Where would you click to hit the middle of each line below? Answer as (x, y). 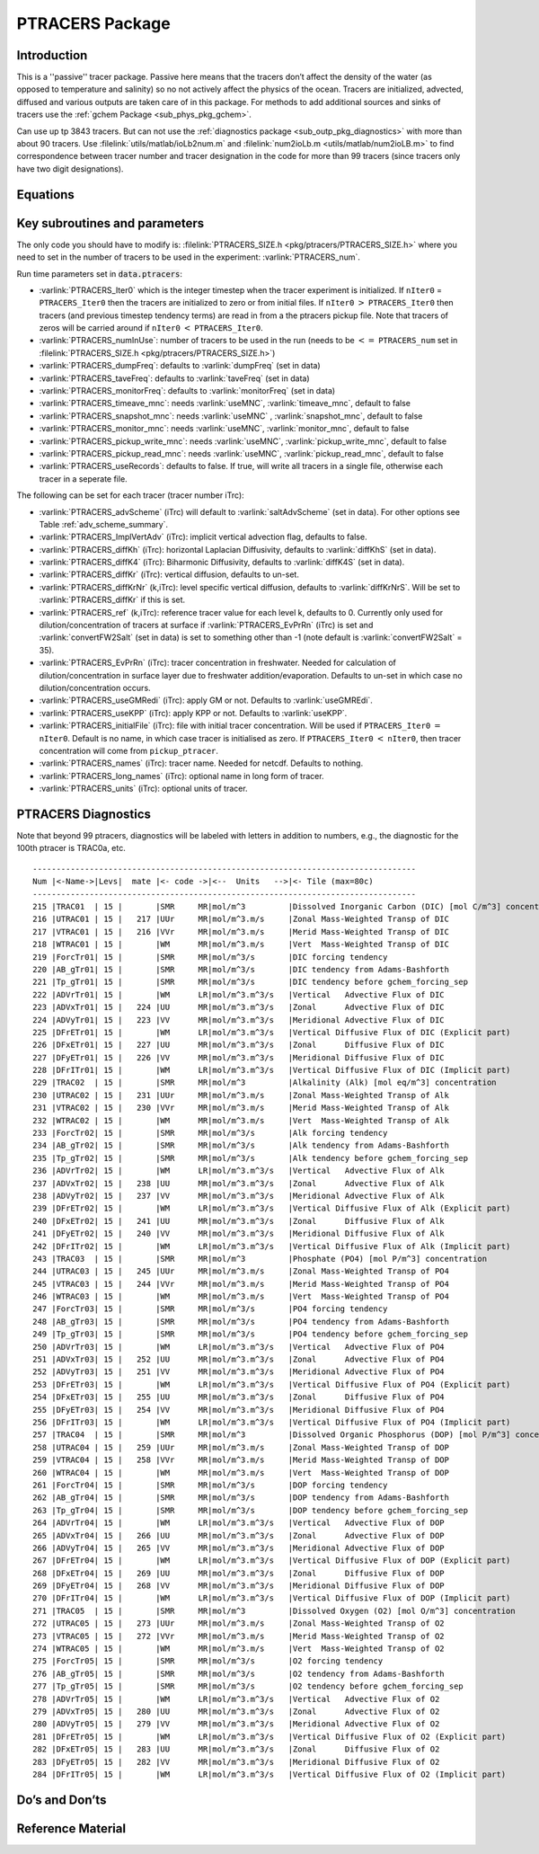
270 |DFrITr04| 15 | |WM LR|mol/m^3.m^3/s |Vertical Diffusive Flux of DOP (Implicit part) (272, 1598)
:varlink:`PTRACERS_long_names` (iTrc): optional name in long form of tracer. (181, 776)
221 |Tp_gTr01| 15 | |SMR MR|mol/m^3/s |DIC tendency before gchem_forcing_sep (251, 982)
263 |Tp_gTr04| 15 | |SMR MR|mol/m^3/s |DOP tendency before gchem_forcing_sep (251, 1510)
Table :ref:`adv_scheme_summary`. (104, 524)
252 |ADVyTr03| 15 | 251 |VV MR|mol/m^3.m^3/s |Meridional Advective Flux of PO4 (239, 1372)
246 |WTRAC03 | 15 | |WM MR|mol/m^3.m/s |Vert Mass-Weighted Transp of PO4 (241, 1297)
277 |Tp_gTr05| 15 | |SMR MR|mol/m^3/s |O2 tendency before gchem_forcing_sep (248, 1686)
